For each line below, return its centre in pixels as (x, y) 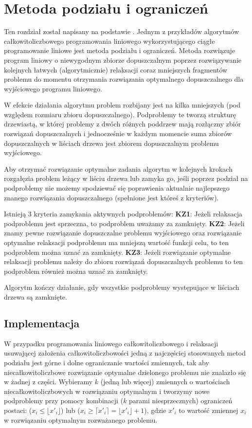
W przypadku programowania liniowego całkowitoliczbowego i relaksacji (111, 343)
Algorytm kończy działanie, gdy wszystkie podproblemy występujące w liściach (122, 287)
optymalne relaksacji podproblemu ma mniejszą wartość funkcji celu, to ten (116, 242)
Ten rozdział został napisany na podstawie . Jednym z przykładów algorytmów (122, 31)
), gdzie (155, 410)
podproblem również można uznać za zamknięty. (76, 271)
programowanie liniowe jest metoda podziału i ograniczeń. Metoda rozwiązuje (120, 50)
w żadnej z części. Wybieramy (48, 382)
